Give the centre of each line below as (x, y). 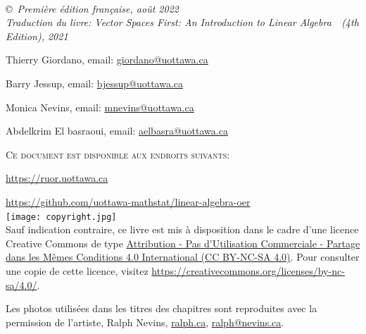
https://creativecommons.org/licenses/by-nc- (248, 270)
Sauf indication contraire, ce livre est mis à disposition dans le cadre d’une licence (182, 229)
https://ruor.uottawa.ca (57, 178)
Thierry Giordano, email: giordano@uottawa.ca (107, 60)
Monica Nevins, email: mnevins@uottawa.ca (100, 107)
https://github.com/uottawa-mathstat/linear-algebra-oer (128, 201)
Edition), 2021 (37, 36)
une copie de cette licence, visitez (77, 270)
